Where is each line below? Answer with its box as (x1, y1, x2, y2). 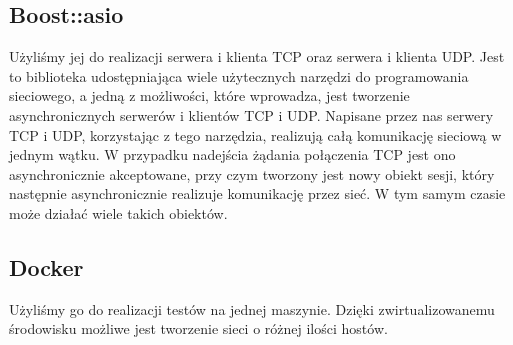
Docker (9, 251, 84, 282)
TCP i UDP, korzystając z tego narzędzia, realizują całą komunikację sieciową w (9, 124, 502, 145)
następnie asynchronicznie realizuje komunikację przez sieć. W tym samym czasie (9, 183, 506, 204)
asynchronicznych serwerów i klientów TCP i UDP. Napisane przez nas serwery (9, 104, 494, 125)
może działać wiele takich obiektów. (9, 202, 228, 223)
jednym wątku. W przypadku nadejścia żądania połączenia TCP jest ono (9, 144, 456, 165)
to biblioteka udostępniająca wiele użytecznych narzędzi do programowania (9, 65, 469, 86)
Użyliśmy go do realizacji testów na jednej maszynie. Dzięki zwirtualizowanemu (9, 298, 495, 319)
